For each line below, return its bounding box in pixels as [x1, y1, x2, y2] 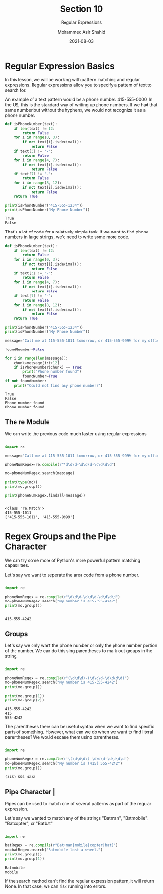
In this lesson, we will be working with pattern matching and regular [5, 77, 140, 82]
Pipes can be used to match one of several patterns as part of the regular [5, 800, 152, 806]
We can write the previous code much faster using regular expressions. [5, 430, 148, 437]
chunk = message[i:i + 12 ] [14, 360, 60, 365]
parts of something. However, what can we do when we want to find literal [5, 729, 154, 735]
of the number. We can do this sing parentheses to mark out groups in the [5, 648, 153, 654]
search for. [5, 87, 27, 93]
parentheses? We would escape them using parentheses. [5, 734, 120, 740]
